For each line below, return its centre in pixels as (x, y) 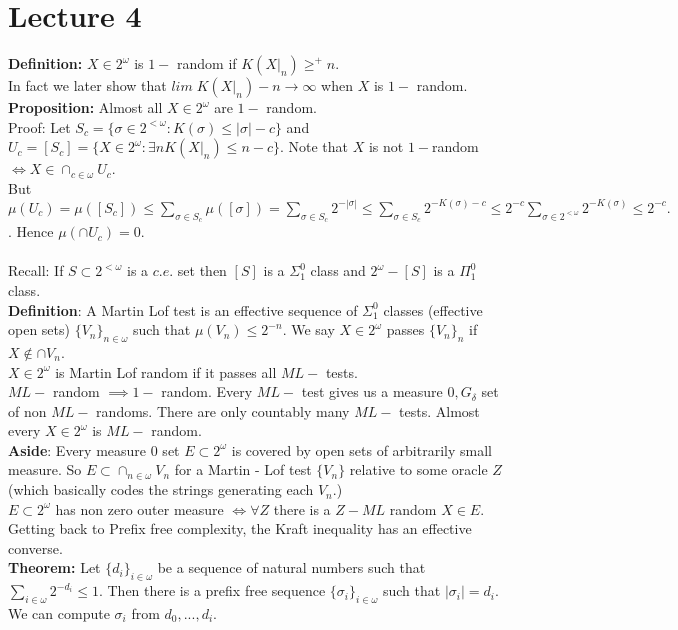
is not (386, 146)
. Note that (314, 146)
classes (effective (433, 309)
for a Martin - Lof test (243, 469)
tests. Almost (439, 410)
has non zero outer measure (139, 508)
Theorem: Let (54, 567)
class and (338, 270)
